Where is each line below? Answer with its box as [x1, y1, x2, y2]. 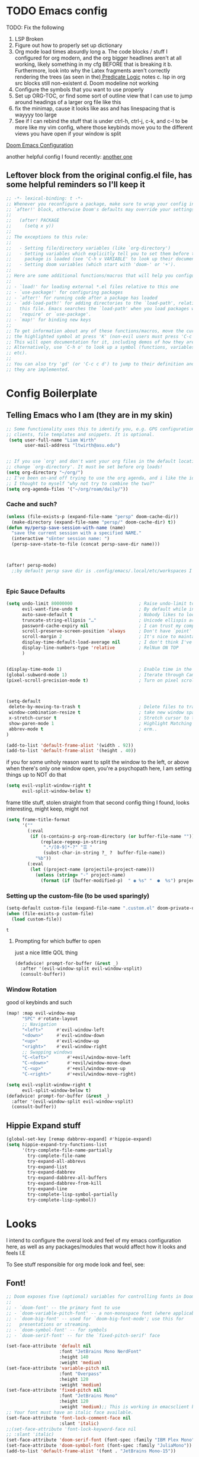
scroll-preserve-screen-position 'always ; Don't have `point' [21, 628, 192, 634]
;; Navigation [21, 1021, 57, 1027]
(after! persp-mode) [6, 563, 57, 569]
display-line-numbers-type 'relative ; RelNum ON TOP [21, 645, 179, 651]
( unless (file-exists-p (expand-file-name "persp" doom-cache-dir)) [6, 513, 179, 519]
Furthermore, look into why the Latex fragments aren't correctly [14, 67, 171, 74]
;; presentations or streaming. [6, 1321, 92, 1327]
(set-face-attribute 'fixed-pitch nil [6, 1387, 102, 1393]
